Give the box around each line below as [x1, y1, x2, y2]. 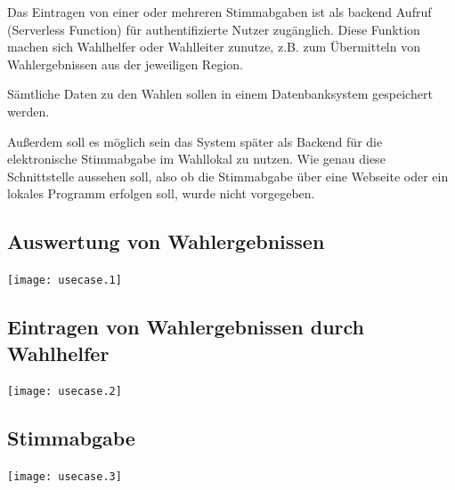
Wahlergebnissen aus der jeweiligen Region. [7, 54, 243, 73]
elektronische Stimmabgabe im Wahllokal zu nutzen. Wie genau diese [7, 149, 386, 168]
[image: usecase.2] [7, 385, 122, 398]
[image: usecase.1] [7, 274, 122, 287]
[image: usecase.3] [7, 470, 122, 484]
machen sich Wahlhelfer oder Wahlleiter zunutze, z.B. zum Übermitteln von [7, 37, 420, 56]
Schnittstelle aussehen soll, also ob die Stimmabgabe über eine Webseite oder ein [7, 166, 449, 185]
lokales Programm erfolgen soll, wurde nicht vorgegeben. [7, 184, 315, 203]
